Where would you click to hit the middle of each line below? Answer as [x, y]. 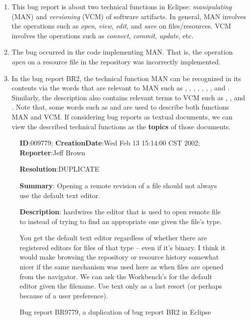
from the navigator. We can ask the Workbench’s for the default [116, 276]
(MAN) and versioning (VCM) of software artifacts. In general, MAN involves [129, 16]
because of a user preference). [64, 295]
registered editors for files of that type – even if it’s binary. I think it [123, 247]
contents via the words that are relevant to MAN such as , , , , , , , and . [121, 88]
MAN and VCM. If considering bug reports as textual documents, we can [122, 116]
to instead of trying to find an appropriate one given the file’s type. [121, 221]
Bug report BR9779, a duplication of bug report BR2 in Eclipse [115, 312]
